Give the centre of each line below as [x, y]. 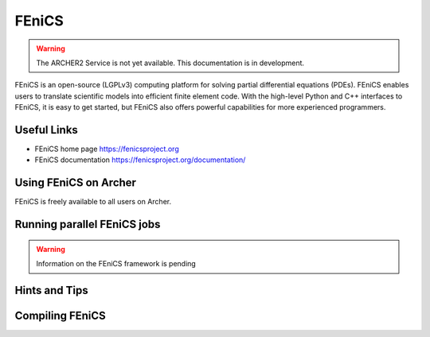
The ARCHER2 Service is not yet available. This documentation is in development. [170, 63]
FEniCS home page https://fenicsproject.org [107, 149]
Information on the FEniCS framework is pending [116, 264]
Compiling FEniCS [61, 315]
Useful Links [47, 130]
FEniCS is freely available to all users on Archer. [93, 202]
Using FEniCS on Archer [76, 183]
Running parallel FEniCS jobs [88, 225]
